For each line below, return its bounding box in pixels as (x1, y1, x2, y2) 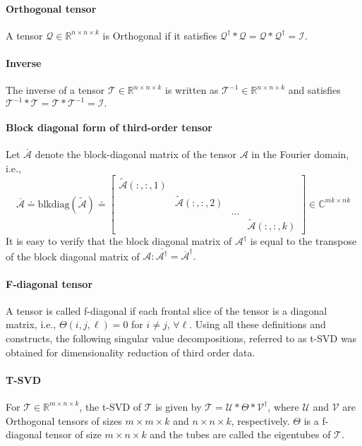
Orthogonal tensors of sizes (6, 413, 122, 428)
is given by (155, 399, 202, 414)
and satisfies (288, 83, 341, 97)
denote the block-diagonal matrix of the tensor (35, 147, 236, 162)
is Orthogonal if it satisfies (102, 28, 217, 42)
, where (267, 399, 299, 414)
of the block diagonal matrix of (6, 248, 140, 263)
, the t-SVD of (79, 399, 142, 414)
